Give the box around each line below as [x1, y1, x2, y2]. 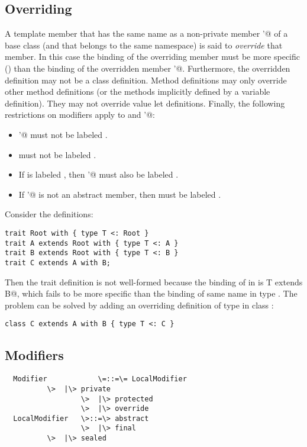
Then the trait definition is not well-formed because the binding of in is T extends [5, 275, 303, 288]
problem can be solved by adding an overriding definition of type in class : [5, 298, 274, 311]
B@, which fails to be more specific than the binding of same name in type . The [5, 287, 298, 300]
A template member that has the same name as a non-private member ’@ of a [5, 27, 288, 40]
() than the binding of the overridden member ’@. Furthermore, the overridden [5, 62, 290, 74]
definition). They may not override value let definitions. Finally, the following [5, 97, 285, 109]
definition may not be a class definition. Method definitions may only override [5, 73, 287, 86]
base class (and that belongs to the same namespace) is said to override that [5, 38, 283, 51]
